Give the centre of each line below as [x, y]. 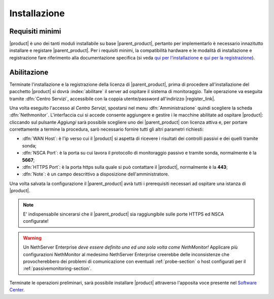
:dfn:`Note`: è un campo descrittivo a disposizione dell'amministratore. [96, 174]
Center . [17, 290]
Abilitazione [29, 72]
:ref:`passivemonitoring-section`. [57, 268]
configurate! [36, 221]
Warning [32, 238]
